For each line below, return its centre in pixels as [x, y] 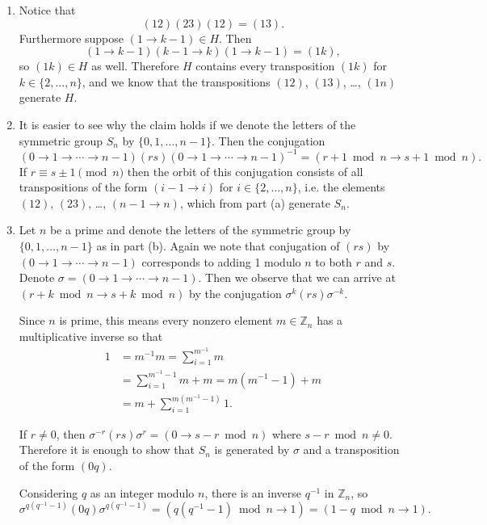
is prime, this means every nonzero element [166, 320]
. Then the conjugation [269, 140]
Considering [48, 492]
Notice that [47, 10]
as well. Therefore [135, 66]
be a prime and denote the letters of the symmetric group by [200, 230]
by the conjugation [235, 293]
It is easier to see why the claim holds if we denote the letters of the [187, 124]
